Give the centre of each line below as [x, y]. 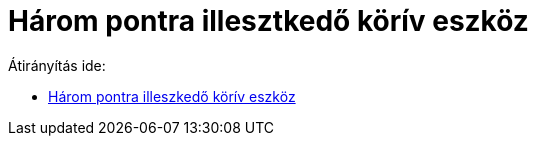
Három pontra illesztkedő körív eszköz [268, 21]
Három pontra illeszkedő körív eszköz [172, 96]
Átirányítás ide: [57, 65]
